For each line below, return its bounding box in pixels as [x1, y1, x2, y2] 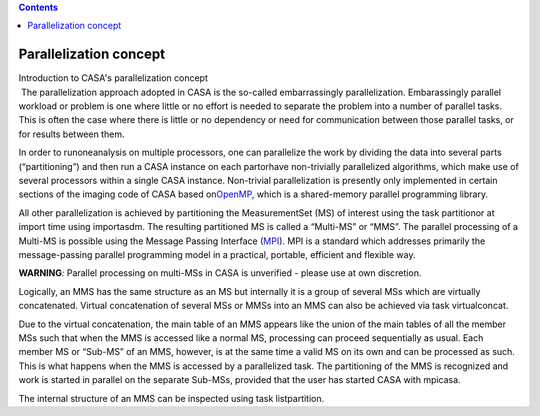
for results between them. [18, 128, 125, 140]
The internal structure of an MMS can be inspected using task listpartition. [18, 392, 325, 404]
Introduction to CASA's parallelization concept [18, 72, 209, 84]
